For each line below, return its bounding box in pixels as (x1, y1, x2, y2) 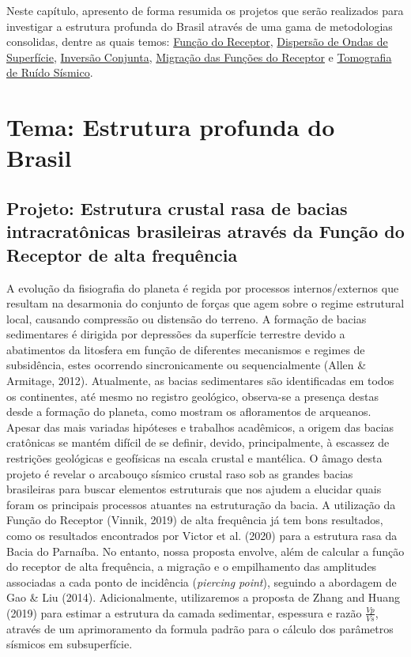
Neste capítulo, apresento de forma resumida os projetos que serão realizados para (6, 2, 404, 18)
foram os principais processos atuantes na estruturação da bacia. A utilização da (6, 496, 396, 512)
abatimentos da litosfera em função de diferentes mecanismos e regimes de (6, 341, 365, 357)
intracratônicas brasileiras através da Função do (6, 219, 405, 244)
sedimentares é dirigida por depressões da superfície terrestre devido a (6, 326, 345, 342)
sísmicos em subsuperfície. (6, 636, 133, 652)
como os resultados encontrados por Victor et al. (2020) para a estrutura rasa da (6, 527, 398, 544)
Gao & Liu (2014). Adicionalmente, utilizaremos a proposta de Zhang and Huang (6, 589, 400, 606)
